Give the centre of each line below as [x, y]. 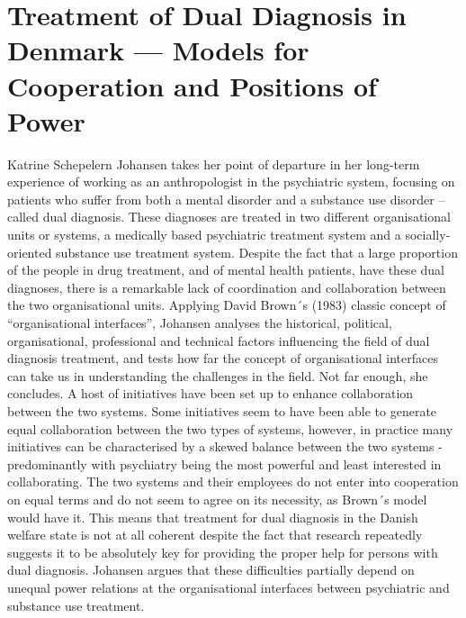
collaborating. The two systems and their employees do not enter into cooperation [233, 482]
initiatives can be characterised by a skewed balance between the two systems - [225, 446]
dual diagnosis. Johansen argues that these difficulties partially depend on [211, 570]
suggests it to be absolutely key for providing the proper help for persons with [223, 552]
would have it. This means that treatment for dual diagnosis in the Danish [213, 517]
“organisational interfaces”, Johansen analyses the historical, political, [200, 323]
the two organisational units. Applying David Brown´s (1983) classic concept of [227, 305]
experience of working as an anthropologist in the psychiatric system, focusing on [231, 182]
